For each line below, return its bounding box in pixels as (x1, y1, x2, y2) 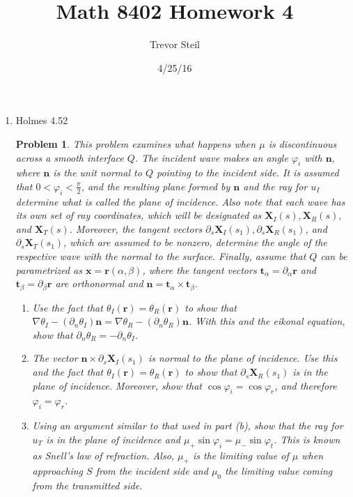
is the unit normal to (53, 165, 142, 180)
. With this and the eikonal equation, (188, 314, 345, 328)
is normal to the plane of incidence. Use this (148, 351, 338, 365)
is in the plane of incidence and (46, 431, 181, 446)
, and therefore (274, 378, 337, 392)
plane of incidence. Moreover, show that (32, 378, 202, 392)
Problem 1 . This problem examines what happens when (15, 136, 256, 151)
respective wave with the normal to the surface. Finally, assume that (15, 249, 306, 263)
